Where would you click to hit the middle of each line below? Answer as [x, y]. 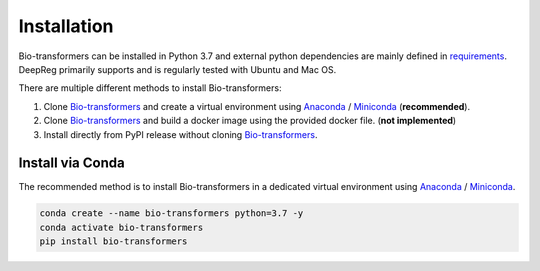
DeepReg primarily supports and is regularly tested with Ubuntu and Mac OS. [177, 69]
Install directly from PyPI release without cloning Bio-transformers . [180, 134]
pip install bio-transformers [113, 241]
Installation [66, 26]
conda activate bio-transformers [121, 227]
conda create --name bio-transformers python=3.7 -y [171, 213]
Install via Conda [71, 163]
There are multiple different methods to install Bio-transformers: [150, 88]
